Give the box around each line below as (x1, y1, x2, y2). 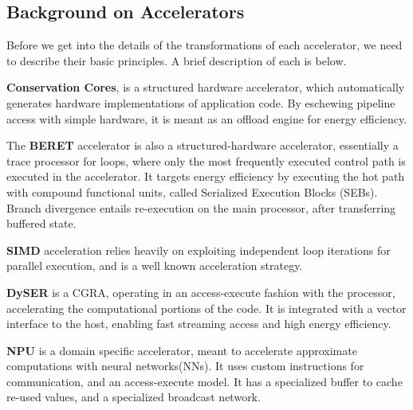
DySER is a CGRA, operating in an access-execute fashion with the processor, (6, 283, 395, 300)
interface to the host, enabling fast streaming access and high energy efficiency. (6, 315, 391, 332)
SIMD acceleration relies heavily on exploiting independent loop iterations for (6, 241, 391, 258)
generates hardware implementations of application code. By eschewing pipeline (6, 94, 395, 111)
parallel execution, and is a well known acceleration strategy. (6, 257, 303, 274)
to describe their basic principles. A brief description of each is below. (6, 52, 347, 68)
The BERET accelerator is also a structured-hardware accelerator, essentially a (6, 137, 399, 154)
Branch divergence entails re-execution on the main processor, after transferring (6, 199, 396, 216)
